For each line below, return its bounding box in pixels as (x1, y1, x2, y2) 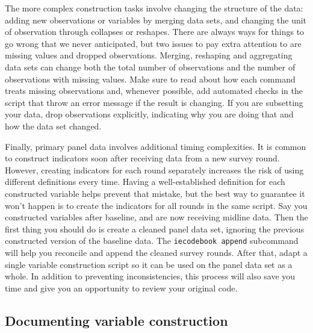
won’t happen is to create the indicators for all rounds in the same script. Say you (5, 199, 308, 211)
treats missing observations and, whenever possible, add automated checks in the (5, 84, 303, 97)
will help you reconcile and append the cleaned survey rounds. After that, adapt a (5, 246, 308, 258)
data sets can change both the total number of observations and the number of (5, 60, 296, 73)
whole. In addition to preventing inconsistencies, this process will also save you (5, 270, 296, 282)
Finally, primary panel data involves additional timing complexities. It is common (5, 140, 306, 152)
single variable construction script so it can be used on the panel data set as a (5, 258, 293, 270)
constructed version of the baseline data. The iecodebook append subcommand (5, 234, 299, 247)
